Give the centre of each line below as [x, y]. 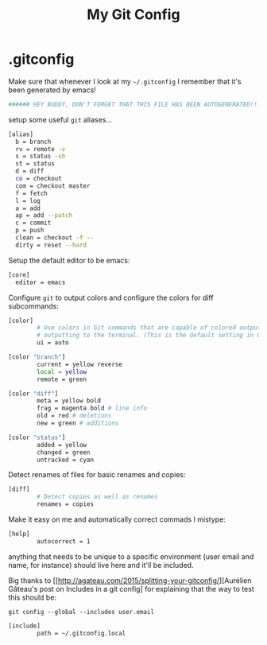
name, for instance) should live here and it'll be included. [101, 565]
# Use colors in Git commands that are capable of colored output [149, 328]
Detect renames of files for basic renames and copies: [97, 475]
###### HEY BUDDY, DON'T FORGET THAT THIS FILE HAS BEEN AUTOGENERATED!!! [135, 104]
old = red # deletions [74, 416]
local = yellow [62, 371]
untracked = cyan [65, 460]
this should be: [33, 597]
